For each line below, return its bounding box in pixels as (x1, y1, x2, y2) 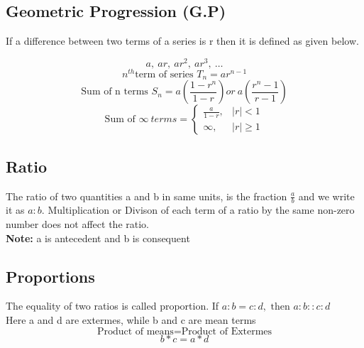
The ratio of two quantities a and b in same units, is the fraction (6, 188, 287, 203)
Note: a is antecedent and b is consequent (6, 230, 190, 245)
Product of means (96, 326, 174, 337)
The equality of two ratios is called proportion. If (6, 298, 219, 313)
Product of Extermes (181, 326, 272, 337)
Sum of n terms (81, 87, 148, 97)
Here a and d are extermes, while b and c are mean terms (6, 312, 256, 327)
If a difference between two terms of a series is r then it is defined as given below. (6, 33, 359, 48)
